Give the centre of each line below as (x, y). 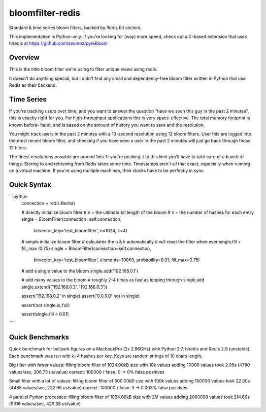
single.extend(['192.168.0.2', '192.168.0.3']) (65, 287)
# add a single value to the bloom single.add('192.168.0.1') (80, 271)
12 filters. (18, 147)
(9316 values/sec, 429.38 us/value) (45, 404)
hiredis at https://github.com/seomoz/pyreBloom (58, 43)
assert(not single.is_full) (46, 305)
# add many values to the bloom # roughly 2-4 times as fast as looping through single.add (113, 280)
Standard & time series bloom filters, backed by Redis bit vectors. (75, 28)
